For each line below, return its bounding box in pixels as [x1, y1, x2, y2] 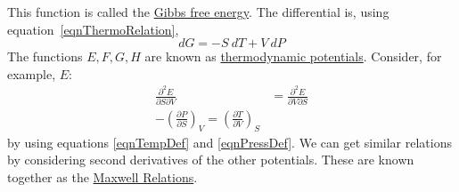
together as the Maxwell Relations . [7, 167, 198, 186]
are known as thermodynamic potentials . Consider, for [144, 47, 442, 66]
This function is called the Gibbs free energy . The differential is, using [7, 3, 389, 20]
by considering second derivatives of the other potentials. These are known [7, 150, 414, 169]
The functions [7, 47, 83, 66]
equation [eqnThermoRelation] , [7, 20, 179, 38]
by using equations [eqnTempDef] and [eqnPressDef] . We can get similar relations [7, 132, 452, 151]
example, [7, 64, 56, 83]
